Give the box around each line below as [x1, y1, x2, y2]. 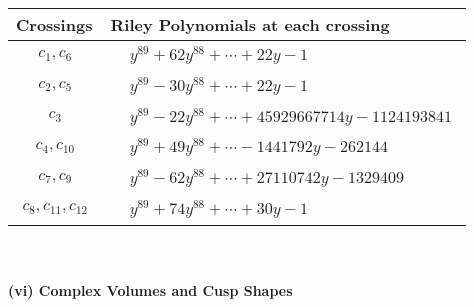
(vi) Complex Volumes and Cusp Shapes [8, 280, 293, 301]
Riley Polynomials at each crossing [110, 13, 390, 36]
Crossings [16, 13, 93, 36]
